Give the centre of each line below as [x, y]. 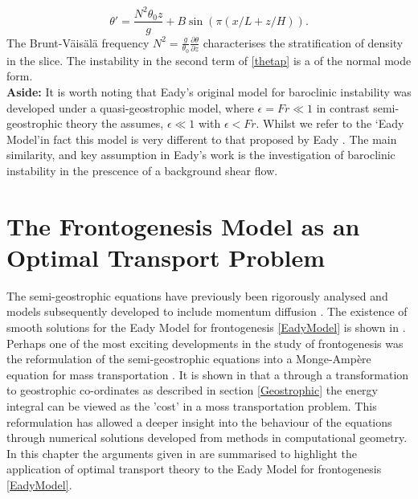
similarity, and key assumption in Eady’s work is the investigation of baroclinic [201, 155]
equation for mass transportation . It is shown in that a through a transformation [208, 374]
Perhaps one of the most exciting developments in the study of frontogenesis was [205, 343]
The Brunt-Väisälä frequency [78, 42]
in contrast [343, 107]
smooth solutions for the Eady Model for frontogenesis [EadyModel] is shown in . [206, 327]
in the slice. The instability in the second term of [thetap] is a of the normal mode [209, 60]
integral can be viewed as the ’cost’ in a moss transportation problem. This [192, 406]
